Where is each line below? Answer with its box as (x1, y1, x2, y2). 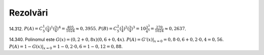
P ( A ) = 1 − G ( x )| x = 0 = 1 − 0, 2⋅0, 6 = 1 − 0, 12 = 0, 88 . (9, 43, 123, 51)
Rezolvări (9, 7, 48, 18)
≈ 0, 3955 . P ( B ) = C (75, 26, 117, 32)
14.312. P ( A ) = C (9, 26, 43, 32)
